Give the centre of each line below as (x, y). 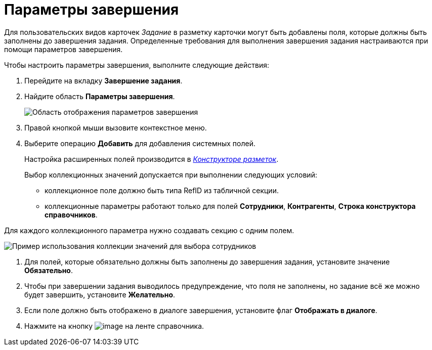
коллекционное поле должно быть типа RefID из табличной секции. (162, 190)
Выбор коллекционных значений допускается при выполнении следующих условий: (171, 174)
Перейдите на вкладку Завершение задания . (103, 80)
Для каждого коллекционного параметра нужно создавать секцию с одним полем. (149, 230)
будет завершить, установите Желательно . (100, 294)
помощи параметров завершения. (63, 49)
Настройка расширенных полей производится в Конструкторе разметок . (152, 159)
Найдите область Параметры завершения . (100, 96)
